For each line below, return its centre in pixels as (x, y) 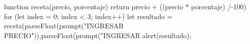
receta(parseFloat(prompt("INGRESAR (64, 26)
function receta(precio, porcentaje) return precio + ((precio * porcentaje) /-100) (125, 6)
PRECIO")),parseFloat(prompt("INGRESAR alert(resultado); (98, 35)
